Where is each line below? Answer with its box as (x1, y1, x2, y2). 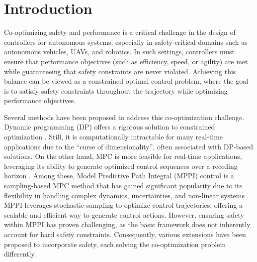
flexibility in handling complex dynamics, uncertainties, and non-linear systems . (4, 190, 249, 200)
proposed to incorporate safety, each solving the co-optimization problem (4, 239, 226, 249)
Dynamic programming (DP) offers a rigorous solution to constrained (4, 122, 215, 132)
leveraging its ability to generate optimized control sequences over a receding (4, 160, 238, 171)
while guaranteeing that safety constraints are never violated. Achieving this (4, 66, 236, 76)
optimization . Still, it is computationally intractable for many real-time (4, 131, 223, 142)
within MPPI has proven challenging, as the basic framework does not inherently (4, 219, 251, 230)
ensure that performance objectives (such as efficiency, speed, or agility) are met (4, 56, 248, 66)
